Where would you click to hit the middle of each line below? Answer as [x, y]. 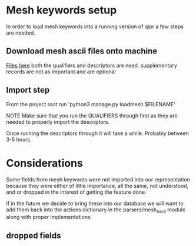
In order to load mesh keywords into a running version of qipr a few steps [95, 26]
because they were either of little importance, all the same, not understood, [97, 186]
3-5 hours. [19, 139]
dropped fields [34, 235]
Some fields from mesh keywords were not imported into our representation [98, 179]
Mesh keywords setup [62, 10]
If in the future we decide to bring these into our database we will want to [95, 203]
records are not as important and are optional [61, 72]
